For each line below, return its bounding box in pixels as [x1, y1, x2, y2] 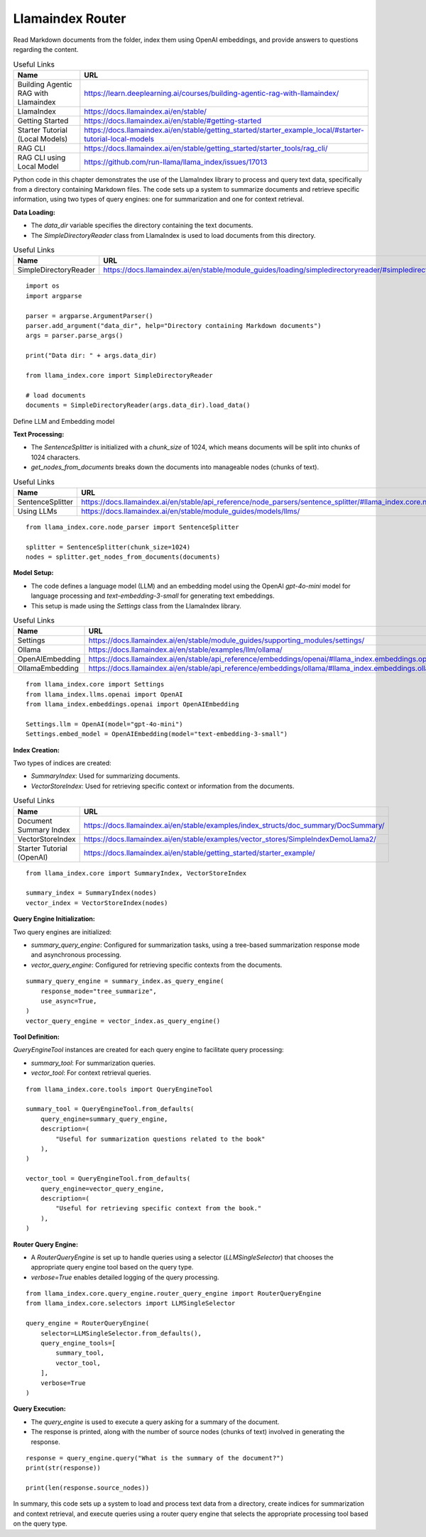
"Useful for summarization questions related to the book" [55, 1134, 266, 1143]
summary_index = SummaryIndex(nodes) [26, 889, 158, 897]
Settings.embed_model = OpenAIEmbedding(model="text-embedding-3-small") [26, 730, 288, 738]
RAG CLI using [17, 153, 66, 163]
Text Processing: [13, 430, 65, 438]
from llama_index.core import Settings [26, 680, 165, 689]
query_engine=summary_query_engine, [40, 1115, 168, 1123]
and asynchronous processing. [31, 951, 122, 959]
